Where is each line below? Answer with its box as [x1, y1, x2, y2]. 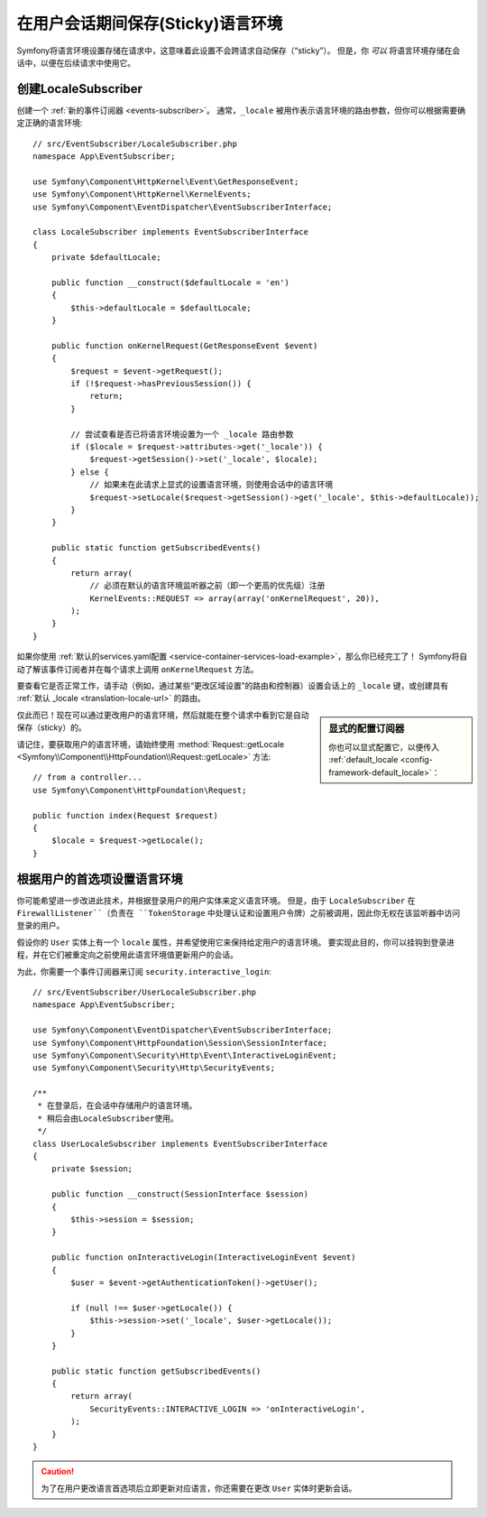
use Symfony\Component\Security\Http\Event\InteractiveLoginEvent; [32, 1050, 337, 1060]
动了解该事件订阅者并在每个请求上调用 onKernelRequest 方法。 [16, 663, 259, 674]
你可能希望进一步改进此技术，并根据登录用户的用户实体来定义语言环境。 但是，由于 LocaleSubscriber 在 [16, 894, 416, 906]
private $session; [51, 1164, 133, 1174]
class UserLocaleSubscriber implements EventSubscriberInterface [32, 1138, 328, 1149]
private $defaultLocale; [51, 253, 161, 263]
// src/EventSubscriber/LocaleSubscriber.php [32, 138, 238, 149]
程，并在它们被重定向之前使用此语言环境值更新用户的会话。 [16, 949, 238, 960]
